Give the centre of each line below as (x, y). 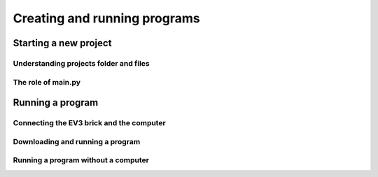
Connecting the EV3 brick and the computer (89, 123)
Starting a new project (62, 43)
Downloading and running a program (77, 141)
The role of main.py (47, 82)
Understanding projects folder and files (81, 63)
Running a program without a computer (81, 160)
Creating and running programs (106, 18)
